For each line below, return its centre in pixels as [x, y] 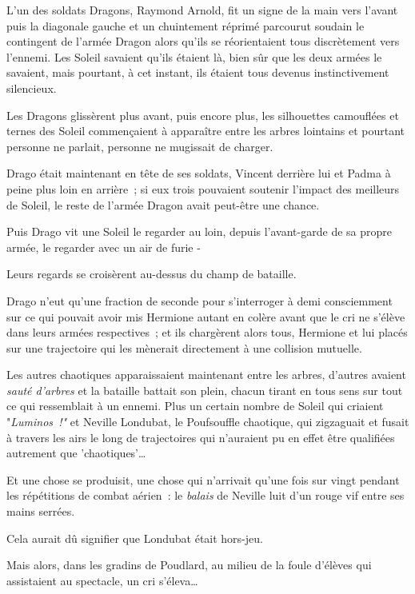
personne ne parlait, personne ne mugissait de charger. [140, 146]
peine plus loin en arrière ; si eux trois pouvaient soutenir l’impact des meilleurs [203, 188]
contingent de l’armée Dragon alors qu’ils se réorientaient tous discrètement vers [203, 41]
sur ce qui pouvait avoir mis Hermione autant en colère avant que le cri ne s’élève [206, 316]
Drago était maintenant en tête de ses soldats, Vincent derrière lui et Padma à [199, 173]
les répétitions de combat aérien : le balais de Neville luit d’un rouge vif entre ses [206, 495]
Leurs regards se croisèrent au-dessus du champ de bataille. [152, 274]
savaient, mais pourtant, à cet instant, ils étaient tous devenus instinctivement [198, 72]
